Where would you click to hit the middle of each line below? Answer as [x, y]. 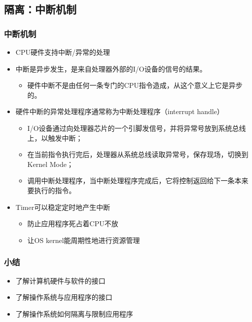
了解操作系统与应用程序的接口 [64, 297]
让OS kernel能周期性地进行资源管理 [84, 240]
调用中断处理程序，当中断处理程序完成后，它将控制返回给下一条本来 [138, 181]
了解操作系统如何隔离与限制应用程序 [74, 313]
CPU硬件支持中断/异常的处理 [63, 52]
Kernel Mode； [50, 164]
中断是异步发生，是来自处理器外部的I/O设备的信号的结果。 [111, 68]
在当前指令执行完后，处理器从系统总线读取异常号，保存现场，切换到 [138, 154]
